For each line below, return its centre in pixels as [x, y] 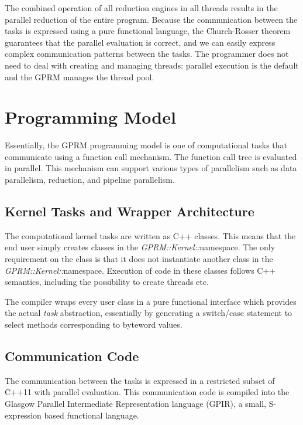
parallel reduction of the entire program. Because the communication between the [151, 19]
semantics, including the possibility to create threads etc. [107, 282]
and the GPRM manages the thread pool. [80, 76]
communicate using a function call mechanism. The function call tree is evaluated [151, 156]
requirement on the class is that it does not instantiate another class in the [139, 259]
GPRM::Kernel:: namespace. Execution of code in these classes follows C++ [140, 270]
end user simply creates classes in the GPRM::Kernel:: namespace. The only [140, 247]
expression [23, 415]
